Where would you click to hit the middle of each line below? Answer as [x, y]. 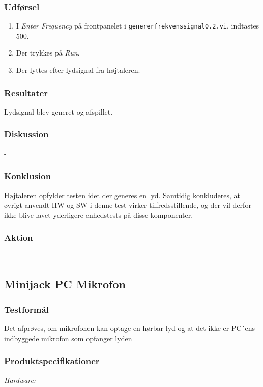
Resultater [26, 92]
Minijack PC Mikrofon [65, 284]
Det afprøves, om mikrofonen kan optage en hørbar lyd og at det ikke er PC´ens [130, 328]
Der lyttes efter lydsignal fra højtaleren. [78, 70]
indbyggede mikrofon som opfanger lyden [68, 338]
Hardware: [20, 380]
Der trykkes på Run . [48, 53]
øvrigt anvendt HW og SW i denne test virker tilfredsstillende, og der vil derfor [128, 205]
